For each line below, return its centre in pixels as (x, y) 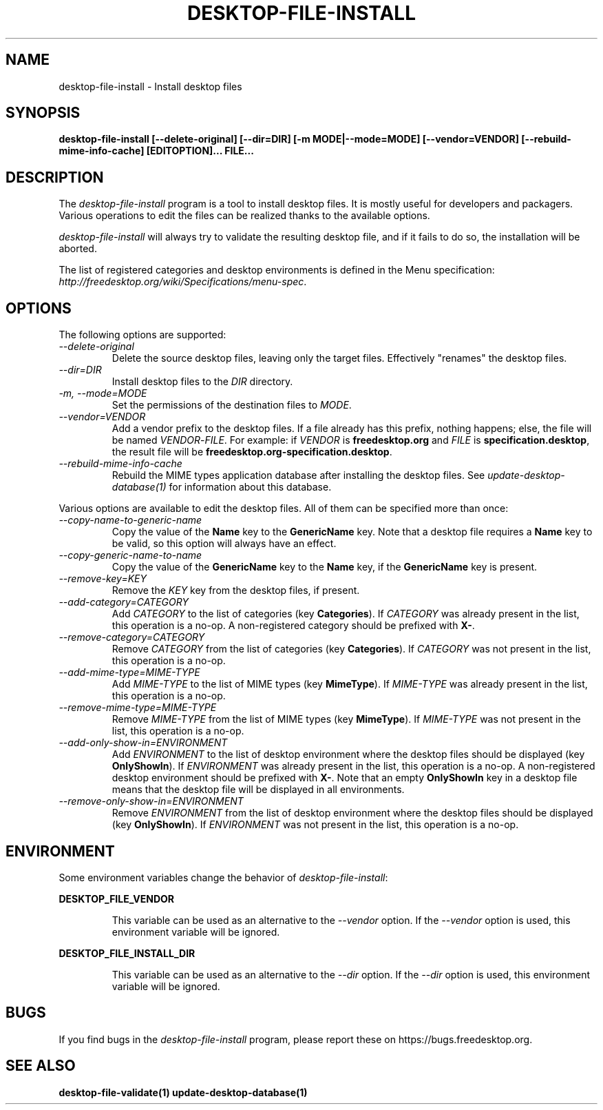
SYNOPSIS (43, 113)
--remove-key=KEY (103, 579)
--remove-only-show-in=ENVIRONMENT (151, 801)
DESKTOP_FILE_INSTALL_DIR (127, 953)
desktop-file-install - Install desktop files (150, 86)
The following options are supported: (142, 335)
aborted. (78, 249)
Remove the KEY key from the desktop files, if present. (236, 590)
